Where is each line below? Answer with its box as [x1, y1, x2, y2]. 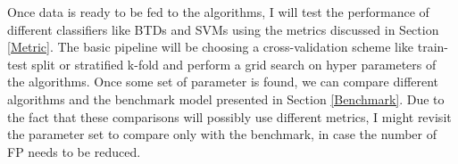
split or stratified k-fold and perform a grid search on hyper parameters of [31, 54, 437, 73]
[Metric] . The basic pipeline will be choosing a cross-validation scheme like [7, 37, 414, 56]
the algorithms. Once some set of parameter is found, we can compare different [7, 72, 439, 91]
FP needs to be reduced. [7, 142, 141, 160]
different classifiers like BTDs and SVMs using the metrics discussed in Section [7, 20, 439, 38]
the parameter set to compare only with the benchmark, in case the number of [7, 125, 437, 143]
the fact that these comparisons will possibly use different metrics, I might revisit [7, 107, 452, 126]
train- [417, 37, 448, 56]
